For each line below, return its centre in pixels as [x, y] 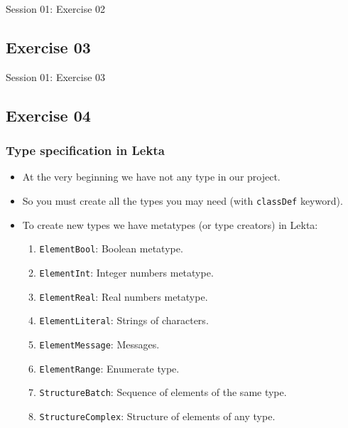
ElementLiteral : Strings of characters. [124, 320]
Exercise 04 [48, 115]
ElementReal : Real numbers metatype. [124, 296]
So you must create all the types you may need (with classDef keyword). [183, 200]
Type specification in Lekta [85, 150]
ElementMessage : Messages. [99, 344]
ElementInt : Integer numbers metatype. [126, 272]
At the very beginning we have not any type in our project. [151, 177]
